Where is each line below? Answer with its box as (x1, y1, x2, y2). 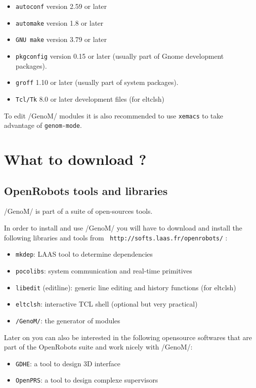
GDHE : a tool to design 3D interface (15, 358, 121, 368)
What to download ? (4, 149, 147, 169)
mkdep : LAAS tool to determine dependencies (15, 249, 153, 259)
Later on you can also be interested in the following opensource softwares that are (4, 332, 252, 342)
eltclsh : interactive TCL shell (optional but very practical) (15, 299, 198, 309)
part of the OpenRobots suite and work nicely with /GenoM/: (4, 342, 193, 352)
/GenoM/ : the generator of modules (15, 315, 121, 325)
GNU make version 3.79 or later (15, 34, 107, 44)
